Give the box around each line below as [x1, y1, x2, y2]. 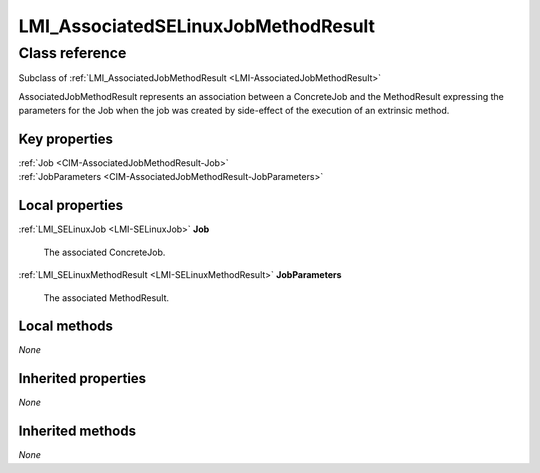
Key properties [18, 130, 114, 147]
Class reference [18, 44, 127, 62]
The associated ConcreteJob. [43, 246, 166, 258]
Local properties [18, 197, 124, 214]
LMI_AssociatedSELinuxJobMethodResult [18, 15, 375, 37]
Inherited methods [18, 423, 137, 440]
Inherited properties [18, 370, 147, 387]
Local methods [18, 318, 114, 335]
